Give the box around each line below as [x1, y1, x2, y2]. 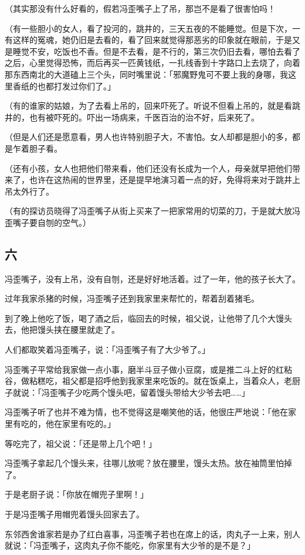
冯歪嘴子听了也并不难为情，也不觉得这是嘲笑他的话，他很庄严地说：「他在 [5, 406, 288, 418]
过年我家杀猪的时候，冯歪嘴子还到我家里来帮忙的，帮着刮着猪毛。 [5, 292, 259, 305]
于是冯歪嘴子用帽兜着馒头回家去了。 [5, 508, 144, 520]
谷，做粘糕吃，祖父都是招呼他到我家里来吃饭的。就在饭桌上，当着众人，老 [5, 375, 292, 387]
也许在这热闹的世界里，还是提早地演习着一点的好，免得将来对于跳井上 [29, 173, 300, 186]
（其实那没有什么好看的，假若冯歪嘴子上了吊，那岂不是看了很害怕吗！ [5, 2, 276, 14]
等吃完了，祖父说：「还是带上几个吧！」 [5, 437, 157, 449]
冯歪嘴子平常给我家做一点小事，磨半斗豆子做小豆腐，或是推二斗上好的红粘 [5, 363, 292, 375]
